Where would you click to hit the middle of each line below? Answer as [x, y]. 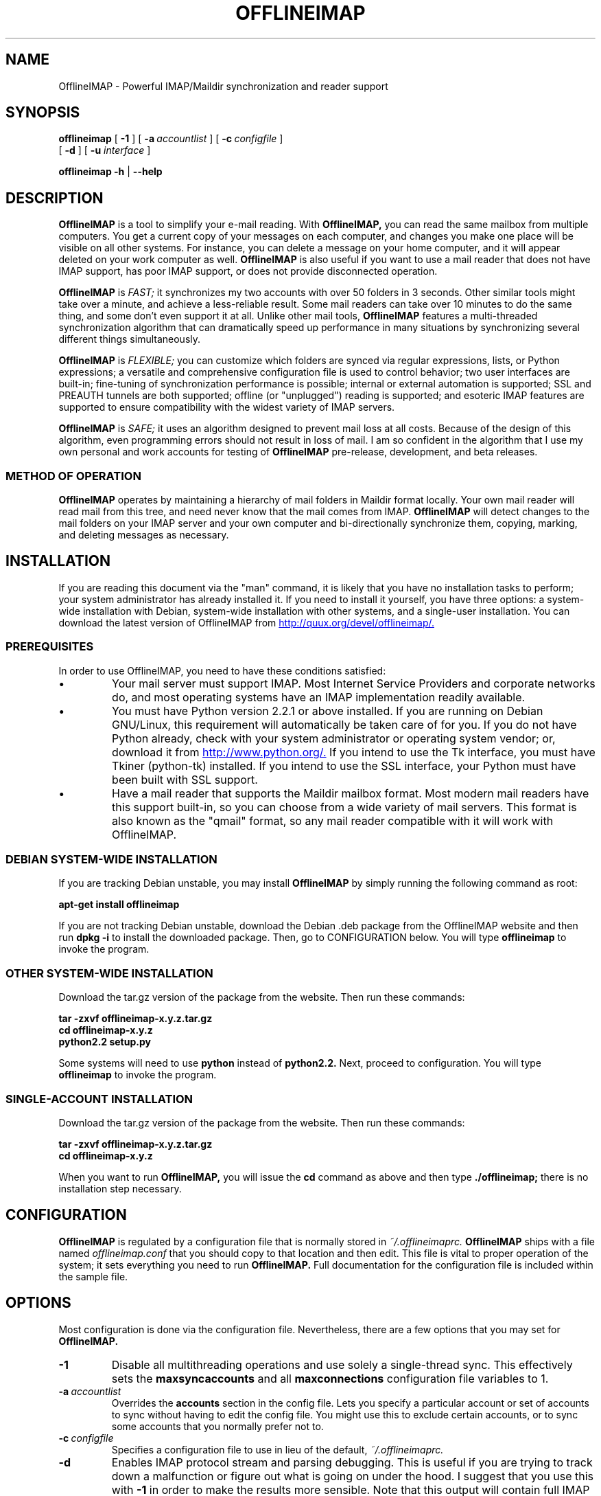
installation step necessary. [120, 1188]
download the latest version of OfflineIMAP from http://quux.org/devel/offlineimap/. [246, 622]
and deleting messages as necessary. [144, 535]
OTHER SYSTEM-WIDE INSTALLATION [109, 973]
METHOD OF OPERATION [73, 476]
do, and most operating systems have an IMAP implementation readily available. [319, 697]
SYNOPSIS [43, 113]
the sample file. [93, 1276]
